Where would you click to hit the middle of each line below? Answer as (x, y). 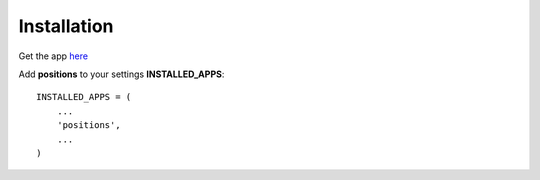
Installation (66, 26)
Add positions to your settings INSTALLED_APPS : (121, 74)
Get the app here (53, 56)
